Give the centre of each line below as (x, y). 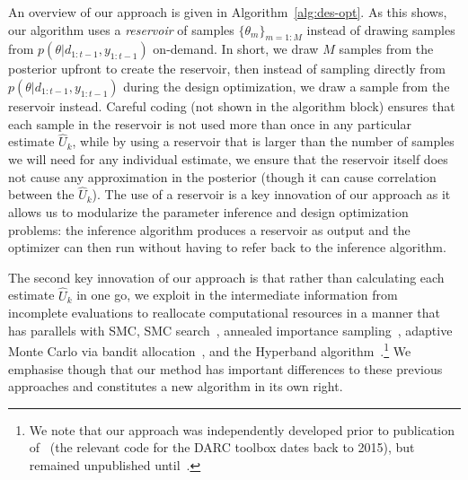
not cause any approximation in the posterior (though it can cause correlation (222, 176)
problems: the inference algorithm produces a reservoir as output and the (209, 229)
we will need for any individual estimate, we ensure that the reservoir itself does (228, 158)
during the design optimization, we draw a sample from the (287, 86)
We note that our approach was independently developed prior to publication (242, 429)
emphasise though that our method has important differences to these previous (225, 368)
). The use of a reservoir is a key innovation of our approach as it (271, 194)
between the (41, 194)
